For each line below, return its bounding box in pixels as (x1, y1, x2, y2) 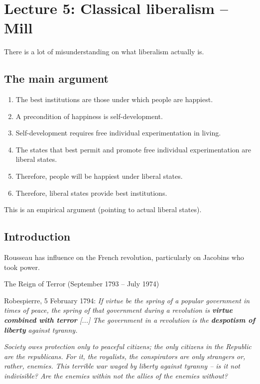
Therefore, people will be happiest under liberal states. (15, 171, 183, 181)
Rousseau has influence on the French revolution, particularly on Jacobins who (4, 252, 244, 262)
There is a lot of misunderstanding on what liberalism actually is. (4, 46, 204, 57)
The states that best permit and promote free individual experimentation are (15, 144, 251, 154)
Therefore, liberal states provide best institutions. (15, 187, 167, 198)
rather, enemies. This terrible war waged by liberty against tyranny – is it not (4, 361, 240, 371)
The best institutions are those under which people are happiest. (15, 94, 213, 105)
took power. (4, 261, 40, 272)
